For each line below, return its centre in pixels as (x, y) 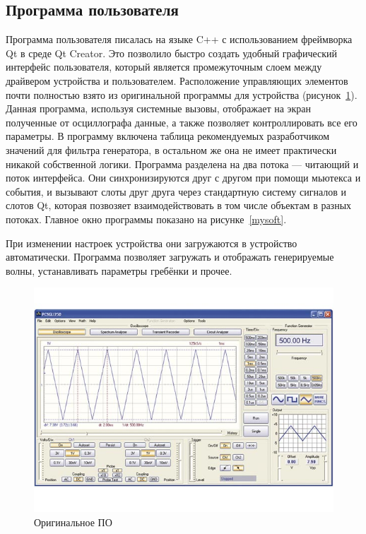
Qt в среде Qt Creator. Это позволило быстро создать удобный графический (171, 53)
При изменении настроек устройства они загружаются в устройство (152, 243)
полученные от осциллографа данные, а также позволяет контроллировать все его (182, 122)
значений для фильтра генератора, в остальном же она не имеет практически (171, 149)
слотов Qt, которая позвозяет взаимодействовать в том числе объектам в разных (179, 205)
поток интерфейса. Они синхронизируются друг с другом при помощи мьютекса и (183, 178)
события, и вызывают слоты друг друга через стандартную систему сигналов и (176, 191)
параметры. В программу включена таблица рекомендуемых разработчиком (168, 136)
